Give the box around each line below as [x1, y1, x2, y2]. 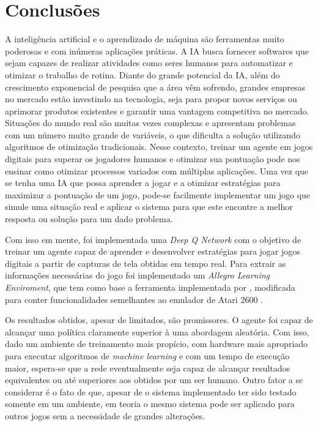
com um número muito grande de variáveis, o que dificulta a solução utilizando [5, 128, 300, 141]
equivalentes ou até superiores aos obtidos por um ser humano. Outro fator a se [5, 373, 303, 386]
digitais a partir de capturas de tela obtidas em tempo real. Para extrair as [5, 256, 286, 269]
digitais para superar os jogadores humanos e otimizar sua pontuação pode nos [5, 152, 300, 165]
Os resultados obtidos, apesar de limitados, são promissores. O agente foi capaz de [5, 313, 313, 326]
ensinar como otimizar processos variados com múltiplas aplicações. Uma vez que [5, 164, 309, 177]
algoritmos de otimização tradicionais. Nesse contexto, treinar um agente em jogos [5, 140, 313, 153]
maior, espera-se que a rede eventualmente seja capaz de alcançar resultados [5, 361, 290, 374]
